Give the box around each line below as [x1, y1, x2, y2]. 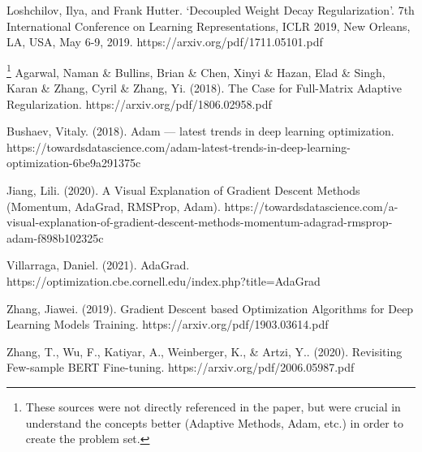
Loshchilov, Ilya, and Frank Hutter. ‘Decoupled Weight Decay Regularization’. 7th [6, 2, 415, 18]
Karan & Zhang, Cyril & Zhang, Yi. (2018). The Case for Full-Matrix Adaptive [6, 80, 402, 97]
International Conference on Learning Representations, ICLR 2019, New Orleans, [6, 17, 411, 34]
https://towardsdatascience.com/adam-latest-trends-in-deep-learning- [6, 138, 351, 155]
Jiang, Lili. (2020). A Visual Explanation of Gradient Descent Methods [6, 182, 360, 198]
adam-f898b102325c [6, 229, 104, 246]
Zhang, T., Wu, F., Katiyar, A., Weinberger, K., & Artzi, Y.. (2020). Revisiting [6, 342, 403, 359]
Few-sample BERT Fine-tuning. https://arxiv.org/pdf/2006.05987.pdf [6, 359, 355, 376]
